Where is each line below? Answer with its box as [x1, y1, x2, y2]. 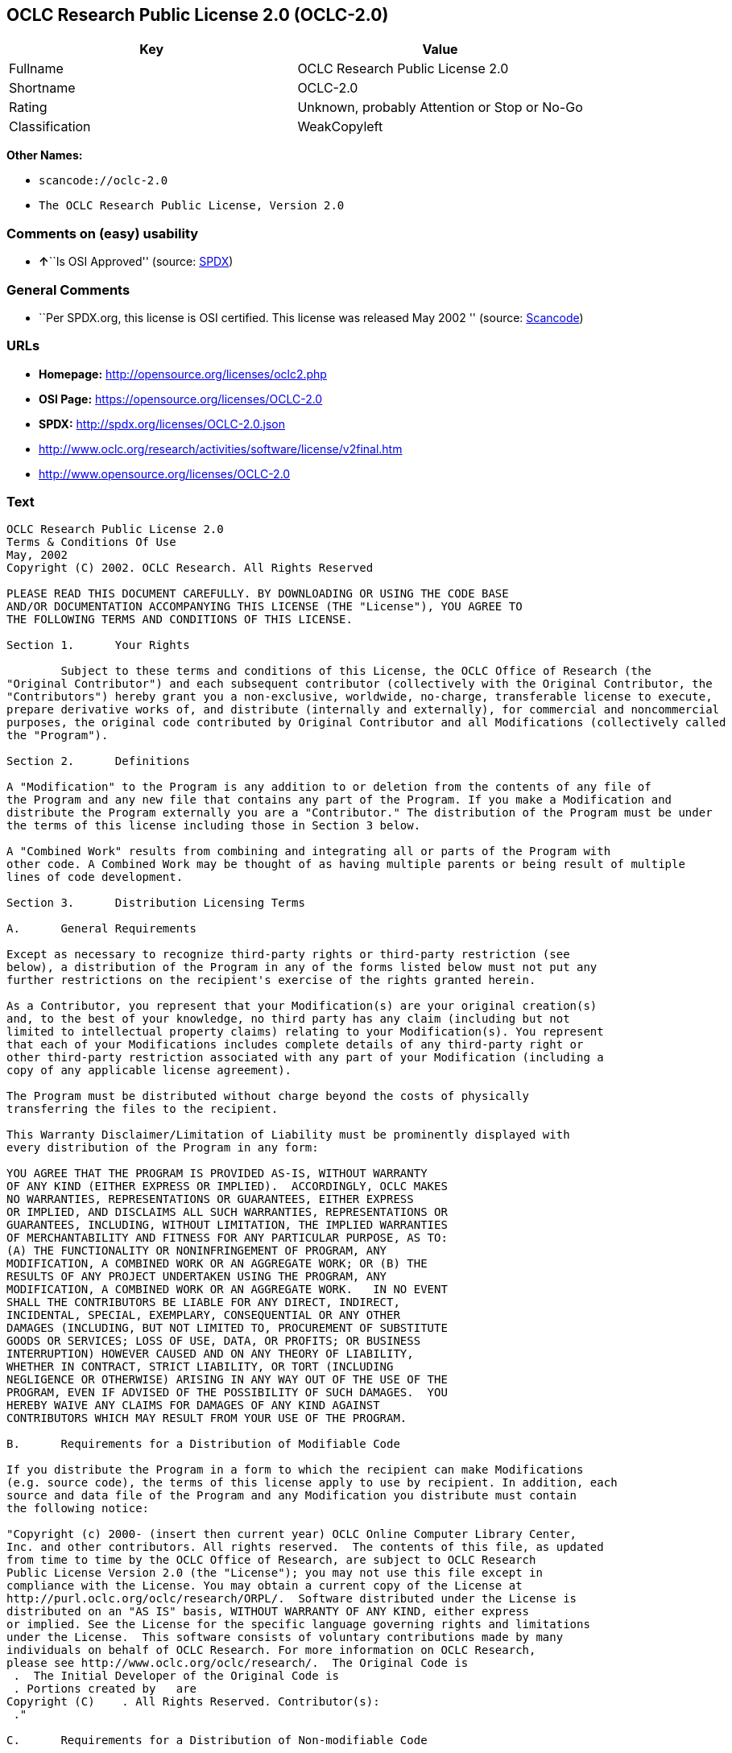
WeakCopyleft [297, 118, 383, 135]
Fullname [9, 60, 64, 77]
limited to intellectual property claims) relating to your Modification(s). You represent [6, 1025, 604, 1039]
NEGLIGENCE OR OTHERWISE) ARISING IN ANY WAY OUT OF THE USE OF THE [6, 1373, 448, 1387]
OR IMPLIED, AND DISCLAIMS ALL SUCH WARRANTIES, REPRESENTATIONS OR [6, 1205, 448, 1219]
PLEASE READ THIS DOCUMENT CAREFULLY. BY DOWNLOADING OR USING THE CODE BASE [6, 587, 509, 601]
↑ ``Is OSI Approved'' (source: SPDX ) [39, 254, 234, 269]
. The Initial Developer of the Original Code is [13, 1669, 340, 1683]
